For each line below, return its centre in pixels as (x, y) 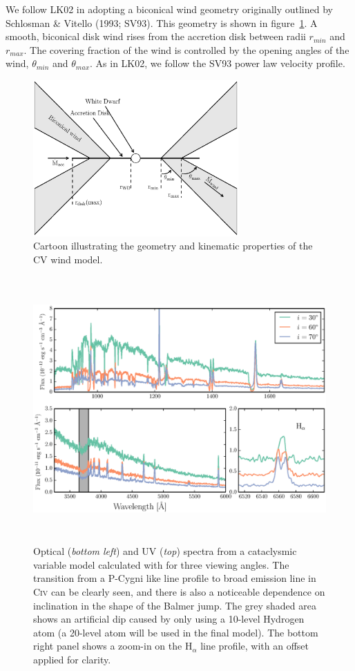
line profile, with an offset (255, 646)
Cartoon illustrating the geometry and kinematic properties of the (173, 246)
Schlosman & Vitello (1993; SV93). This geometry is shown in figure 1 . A (162, 22)
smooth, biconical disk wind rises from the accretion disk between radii (156, 36)
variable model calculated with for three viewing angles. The (161, 564)
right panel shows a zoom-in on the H (113, 646)
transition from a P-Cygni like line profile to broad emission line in (175, 578)
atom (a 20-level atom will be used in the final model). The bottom (176, 632)
